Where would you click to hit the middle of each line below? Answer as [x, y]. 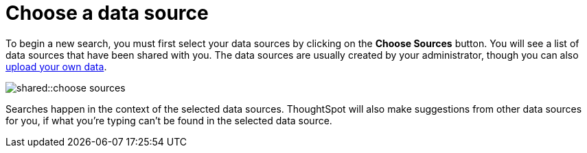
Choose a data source [107, 13]
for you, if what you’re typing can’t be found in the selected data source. [169, 120]
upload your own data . [56, 66]
